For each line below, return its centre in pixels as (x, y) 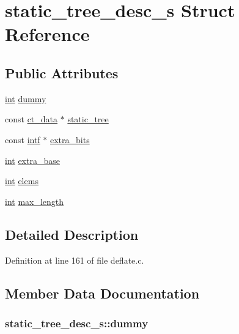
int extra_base (32, 160)
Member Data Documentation (102, 293)
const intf (23, 139)
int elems (22, 181)
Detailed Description (72, 234)
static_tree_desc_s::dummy (77, 323)
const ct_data (31, 119)
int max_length (35, 201)
